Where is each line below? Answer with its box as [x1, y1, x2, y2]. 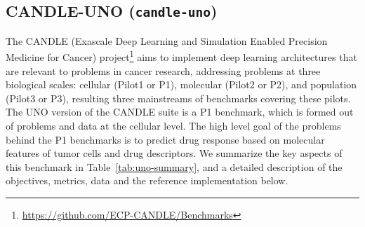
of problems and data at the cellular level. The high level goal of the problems [6, 118, 341, 132]
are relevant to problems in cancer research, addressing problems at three [6, 63, 321, 78]
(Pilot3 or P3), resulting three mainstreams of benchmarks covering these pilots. [6, 90, 351, 105]
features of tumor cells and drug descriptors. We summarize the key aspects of [6, 146, 343, 160]
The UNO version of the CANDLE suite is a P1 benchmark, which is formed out [6, 104, 354, 119]
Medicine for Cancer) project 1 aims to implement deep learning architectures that [6, 48, 357, 64]
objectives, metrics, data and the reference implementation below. [6, 173, 288, 188]
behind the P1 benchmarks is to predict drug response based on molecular [6, 132, 325, 146]
